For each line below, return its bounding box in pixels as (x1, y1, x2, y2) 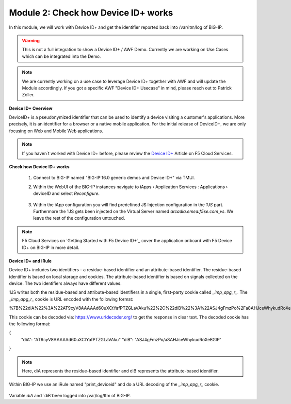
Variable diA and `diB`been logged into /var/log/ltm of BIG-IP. (9, 392, 131, 398)
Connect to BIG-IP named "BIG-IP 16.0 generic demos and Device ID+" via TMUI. (33, 175, 195, 181)
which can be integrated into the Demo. (22, 53, 101, 59)
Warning (22, 37, 40, 43)
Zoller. (22, 92, 35, 98)
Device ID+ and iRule (9, 258, 52, 263)
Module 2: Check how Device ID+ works (9, 7, 173, 18)
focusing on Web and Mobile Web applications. (9, 128, 104, 134)
